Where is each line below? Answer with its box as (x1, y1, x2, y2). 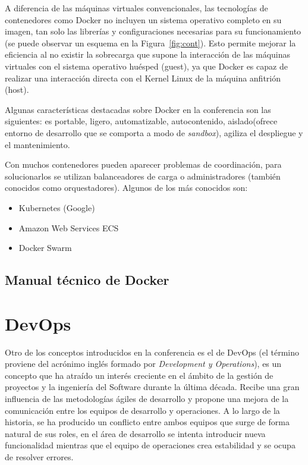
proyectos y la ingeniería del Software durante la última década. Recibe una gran (5, 381, 300, 393)
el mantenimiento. (5, 138, 70, 150)
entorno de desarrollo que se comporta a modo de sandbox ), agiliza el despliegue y (5, 126, 303, 139)
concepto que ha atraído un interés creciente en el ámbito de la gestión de (5, 369, 274, 381)
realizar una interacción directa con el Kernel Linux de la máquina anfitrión (5, 71, 281, 84)
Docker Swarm (18, 241, 72, 254)
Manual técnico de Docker (5, 271, 169, 289)
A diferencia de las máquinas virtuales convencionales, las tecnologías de (5, 2, 268, 14)
